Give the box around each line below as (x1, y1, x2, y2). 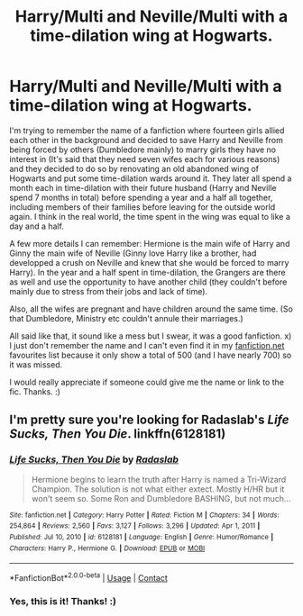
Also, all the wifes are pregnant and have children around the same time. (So (9, 303, 293, 314)
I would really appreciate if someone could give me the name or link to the (9, 376, 284, 387)
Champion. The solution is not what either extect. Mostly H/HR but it (31, 484, 285, 494)
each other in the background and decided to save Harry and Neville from (9, 134, 284, 145)
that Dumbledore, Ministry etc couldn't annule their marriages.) (9, 313, 243, 323)
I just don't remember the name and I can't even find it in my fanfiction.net (9, 340, 285, 350)
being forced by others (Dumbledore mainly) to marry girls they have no (9, 144, 277, 155)
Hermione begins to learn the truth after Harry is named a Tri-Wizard (31, 474, 287, 485)
